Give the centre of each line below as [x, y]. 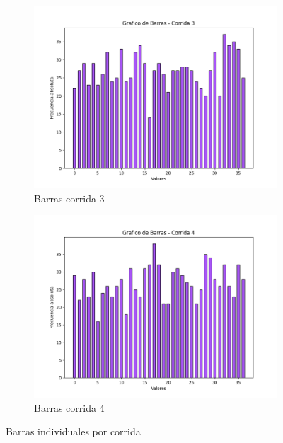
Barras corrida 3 [69, 198]
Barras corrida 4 [69, 407]
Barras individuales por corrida [73, 431]
